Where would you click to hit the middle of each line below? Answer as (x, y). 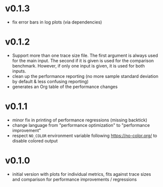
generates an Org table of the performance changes (65, 87)
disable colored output (35, 140)
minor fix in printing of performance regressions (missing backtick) (80, 120)
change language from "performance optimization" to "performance (81, 125)
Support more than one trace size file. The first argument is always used (85, 55)
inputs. (19, 71)
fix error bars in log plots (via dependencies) (57, 22)
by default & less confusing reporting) (50, 81)
